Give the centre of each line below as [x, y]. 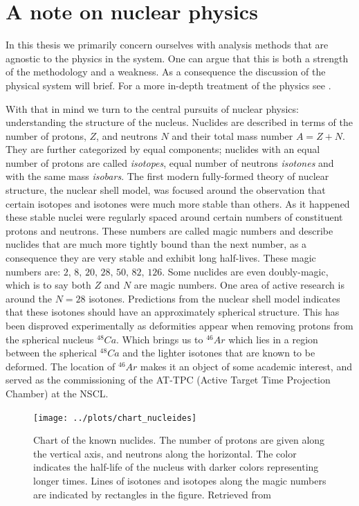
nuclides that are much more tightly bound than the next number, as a [156, 244]
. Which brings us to [160, 339]
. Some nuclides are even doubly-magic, [245, 271]
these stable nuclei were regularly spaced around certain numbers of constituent [174, 217]
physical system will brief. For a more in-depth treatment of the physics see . [168, 85]
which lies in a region [273, 339]
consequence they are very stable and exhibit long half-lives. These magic [161, 258]
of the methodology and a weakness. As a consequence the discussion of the [166, 72]
